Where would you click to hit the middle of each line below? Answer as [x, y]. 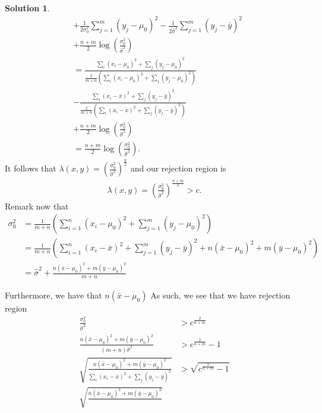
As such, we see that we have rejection [220, 295]
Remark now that [37, 206]
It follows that [31, 168]
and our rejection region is [178, 168]
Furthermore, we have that [53, 295]
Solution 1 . [27, 8]
